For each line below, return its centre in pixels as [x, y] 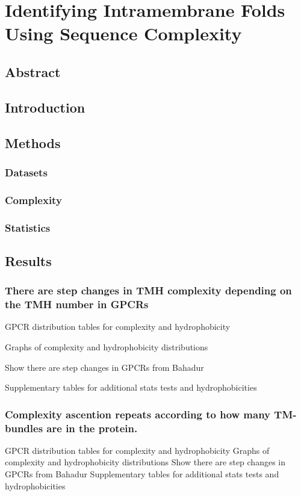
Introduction [45, 107]
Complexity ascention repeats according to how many [138, 414]
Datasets [26, 172]
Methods [33, 142]
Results [28, 260]
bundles [24, 428]
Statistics [28, 227]
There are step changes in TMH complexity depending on [148, 290]
